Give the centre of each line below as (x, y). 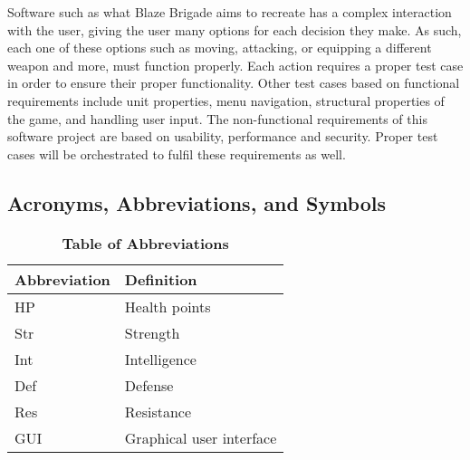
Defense (149, 385)
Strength (152, 332)
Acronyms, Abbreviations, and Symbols (197, 202)
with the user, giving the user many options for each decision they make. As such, (235, 29)
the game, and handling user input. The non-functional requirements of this (217, 118)
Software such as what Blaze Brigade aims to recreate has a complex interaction (230, 12)
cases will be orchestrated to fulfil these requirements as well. (177, 153)
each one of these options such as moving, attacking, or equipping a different (220, 48)
